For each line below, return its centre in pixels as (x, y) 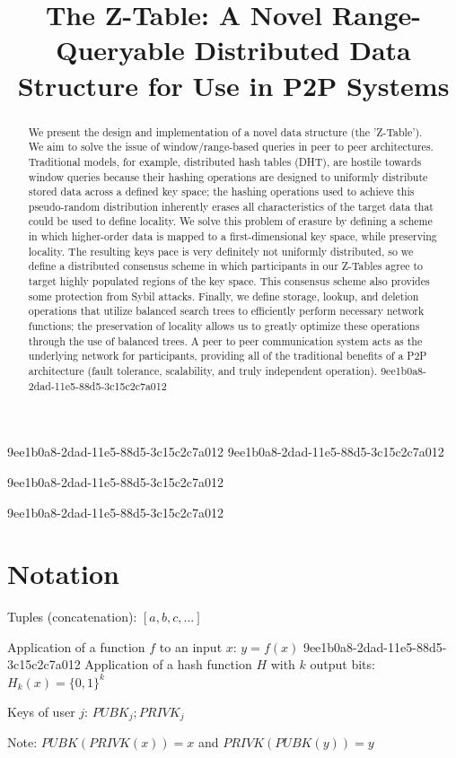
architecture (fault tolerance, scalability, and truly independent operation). (203, 371)
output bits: (342, 664)
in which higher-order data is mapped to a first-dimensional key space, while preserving (232, 236)
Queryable (120, 50)
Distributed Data (303, 50)
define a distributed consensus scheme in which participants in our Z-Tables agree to (226, 266)
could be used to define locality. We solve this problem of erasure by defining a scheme (230, 221)
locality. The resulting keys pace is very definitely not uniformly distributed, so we (221, 251)
